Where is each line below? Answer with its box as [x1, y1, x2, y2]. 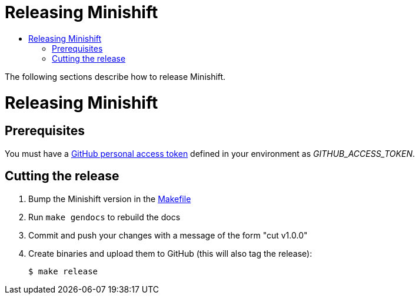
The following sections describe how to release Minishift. [5, 71, 226, 82]
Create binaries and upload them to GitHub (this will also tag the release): [28, 248, 312, 258]
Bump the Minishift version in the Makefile [28, 193, 191, 204]
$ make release [28, 266, 98, 276]
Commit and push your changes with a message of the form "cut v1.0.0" [28, 230, 308, 240]
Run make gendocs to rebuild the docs [28, 211, 181, 222]
